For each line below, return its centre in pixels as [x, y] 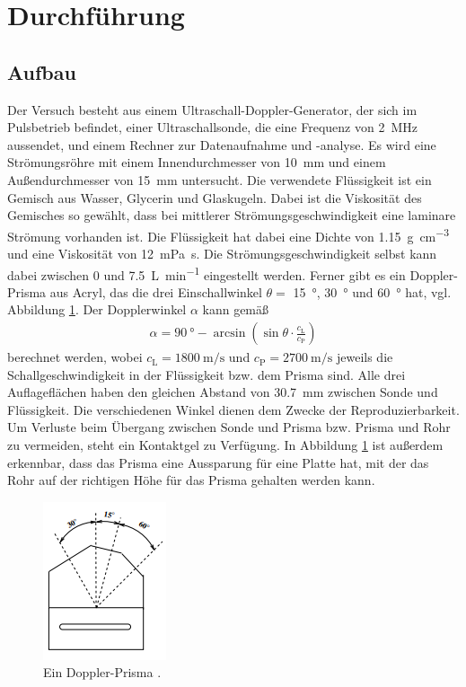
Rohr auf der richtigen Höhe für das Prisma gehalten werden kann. [191, 480]
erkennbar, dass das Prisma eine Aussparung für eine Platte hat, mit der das [218, 462]
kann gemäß [236, 309]
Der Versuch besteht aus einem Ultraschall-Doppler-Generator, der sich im [212, 109]
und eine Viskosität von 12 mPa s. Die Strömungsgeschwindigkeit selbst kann [222, 253]
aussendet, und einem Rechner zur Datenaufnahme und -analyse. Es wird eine [222, 144]
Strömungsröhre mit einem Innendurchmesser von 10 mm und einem [197, 162]
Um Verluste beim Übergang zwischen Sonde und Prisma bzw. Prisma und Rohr [229, 427]
